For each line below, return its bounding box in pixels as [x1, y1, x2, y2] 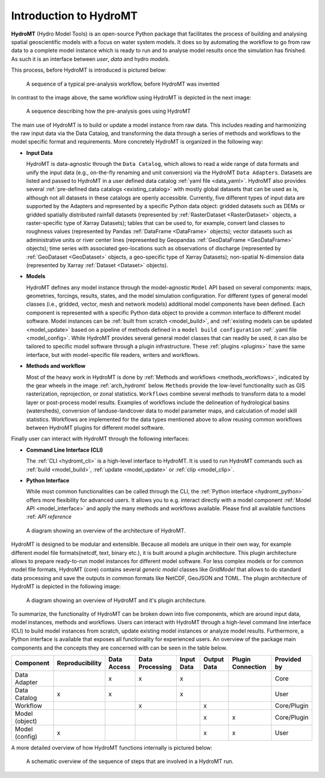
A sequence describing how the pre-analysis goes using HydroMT [26, 107, 191, 115]
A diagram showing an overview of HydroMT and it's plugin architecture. [26, 596, 206, 604]
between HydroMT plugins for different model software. [26, 424, 165, 431]
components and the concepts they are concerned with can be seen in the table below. [11, 644, 227, 651]
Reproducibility [57, 659, 102, 667]
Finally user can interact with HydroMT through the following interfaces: [11, 435, 190, 443]
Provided [274, 655, 302, 663]
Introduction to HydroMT [11, 9, 138, 22]
